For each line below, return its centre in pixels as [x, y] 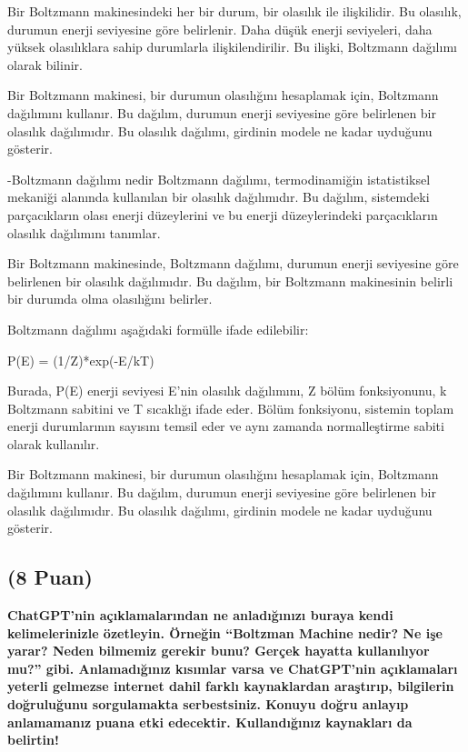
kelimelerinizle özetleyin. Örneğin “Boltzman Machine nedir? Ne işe [225, 632]
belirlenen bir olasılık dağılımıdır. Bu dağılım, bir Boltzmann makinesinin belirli [230, 281]
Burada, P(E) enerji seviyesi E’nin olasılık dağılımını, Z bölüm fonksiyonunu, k [227, 391]
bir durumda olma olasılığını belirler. [110, 299]
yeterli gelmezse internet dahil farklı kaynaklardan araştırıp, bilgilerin [231, 686]
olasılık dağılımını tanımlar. [84, 232]
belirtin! [33, 740]
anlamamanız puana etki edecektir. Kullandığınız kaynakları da [210, 722]
